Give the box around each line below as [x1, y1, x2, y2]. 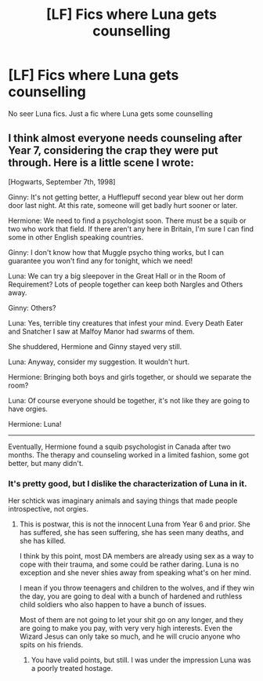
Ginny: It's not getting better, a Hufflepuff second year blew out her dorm [8, 192, 244, 202]
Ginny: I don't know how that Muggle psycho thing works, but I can [8, 247, 225, 257]
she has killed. [19, 536, 67, 546]
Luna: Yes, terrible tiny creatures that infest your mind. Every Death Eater [8, 318, 243, 327]
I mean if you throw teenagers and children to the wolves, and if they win [19, 583, 254, 593]
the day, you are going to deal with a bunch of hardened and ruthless [19, 592, 243, 601]
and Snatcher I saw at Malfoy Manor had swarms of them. [8, 326, 195, 336]
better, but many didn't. [8, 458, 84, 468]
